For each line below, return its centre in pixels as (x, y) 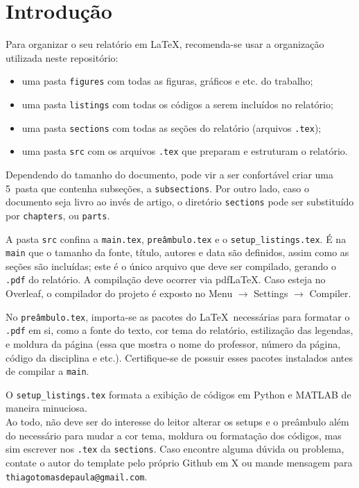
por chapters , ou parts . (58, 215)
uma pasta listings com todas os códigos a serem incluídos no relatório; (177, 104)
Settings (271, 293)
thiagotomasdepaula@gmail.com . (77, 476)
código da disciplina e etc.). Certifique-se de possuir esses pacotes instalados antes (179, 357)
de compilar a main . (47, 371)
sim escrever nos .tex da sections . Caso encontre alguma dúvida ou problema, (175, 449)
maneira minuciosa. (46, 408)
